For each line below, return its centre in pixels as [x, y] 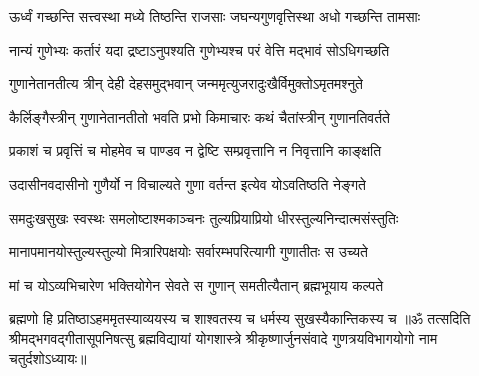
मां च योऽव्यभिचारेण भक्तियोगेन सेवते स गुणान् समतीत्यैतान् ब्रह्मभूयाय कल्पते [196, 284]
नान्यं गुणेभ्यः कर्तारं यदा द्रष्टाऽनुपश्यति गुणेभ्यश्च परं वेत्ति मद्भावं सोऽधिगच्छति [199, 49]
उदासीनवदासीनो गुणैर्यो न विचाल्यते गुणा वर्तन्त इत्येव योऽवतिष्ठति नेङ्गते [187, 183]
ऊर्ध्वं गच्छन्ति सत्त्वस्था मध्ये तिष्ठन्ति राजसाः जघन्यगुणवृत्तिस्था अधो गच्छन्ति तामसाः [215, 16]
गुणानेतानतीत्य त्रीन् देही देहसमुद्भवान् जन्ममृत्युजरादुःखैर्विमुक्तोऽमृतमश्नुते [186, 83]
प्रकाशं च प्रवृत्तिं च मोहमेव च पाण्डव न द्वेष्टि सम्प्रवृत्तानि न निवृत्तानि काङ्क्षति [195, 150]
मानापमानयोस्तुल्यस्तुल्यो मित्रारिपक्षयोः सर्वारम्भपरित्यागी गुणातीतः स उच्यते [188, 251]
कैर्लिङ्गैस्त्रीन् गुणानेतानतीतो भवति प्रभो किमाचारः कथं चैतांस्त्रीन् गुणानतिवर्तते [199, 116]
